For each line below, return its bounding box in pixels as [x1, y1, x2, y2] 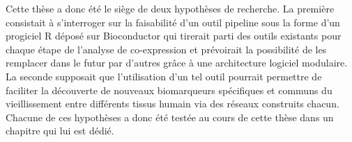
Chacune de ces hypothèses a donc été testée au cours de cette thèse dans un [6, 109, 334, 124]
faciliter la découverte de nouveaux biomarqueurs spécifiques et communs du [6, 82, 332, 97]
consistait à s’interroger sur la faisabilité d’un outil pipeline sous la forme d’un [6, 15, 340, 29]
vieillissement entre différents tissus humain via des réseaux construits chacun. [6, 96, 339, 111]
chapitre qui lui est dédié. [6, 123, 114, 138]
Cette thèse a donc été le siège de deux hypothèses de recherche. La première [6, 1, 335, 15]
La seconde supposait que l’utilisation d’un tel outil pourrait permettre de [6, 69, 322, 83]
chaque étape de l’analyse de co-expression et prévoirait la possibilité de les [6, 42, 327, 56]
